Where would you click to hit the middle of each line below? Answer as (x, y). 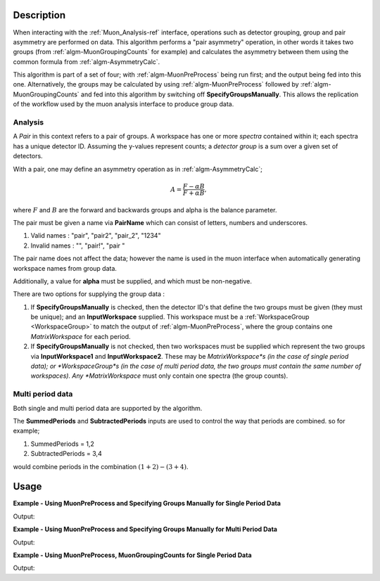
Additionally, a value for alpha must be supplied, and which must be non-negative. (133, 281)
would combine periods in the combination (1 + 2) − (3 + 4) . (101, 466)
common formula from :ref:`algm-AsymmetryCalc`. (87, 62)
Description (39, 15)
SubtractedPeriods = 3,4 (66, 454)
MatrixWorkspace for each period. (81, 336)
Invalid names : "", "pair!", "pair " (78, 245)
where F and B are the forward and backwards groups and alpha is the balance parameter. (145, 210)
